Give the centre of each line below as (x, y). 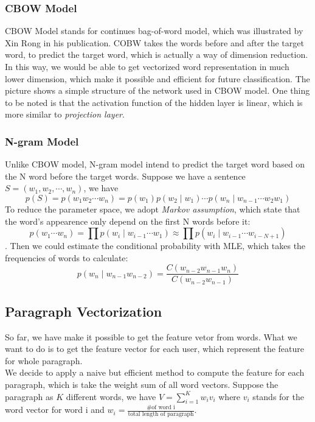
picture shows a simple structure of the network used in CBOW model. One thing (157, 90)
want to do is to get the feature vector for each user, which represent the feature (155, 349)
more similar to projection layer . (65, 114)
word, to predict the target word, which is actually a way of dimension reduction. (157, 55)
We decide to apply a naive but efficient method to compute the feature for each (155, 372)
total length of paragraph (161, 414)
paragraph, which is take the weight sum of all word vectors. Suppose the (142, 384)
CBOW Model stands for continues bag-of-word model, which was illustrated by (154, 31)
